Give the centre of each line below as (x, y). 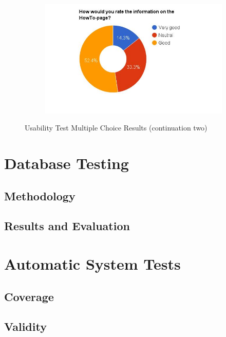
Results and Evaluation (67, 226)
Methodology (40, 195)
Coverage (29, 296)
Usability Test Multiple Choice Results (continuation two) (116, 128)
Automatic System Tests (92, 264)
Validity (25, 326)
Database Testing (67, 163)
